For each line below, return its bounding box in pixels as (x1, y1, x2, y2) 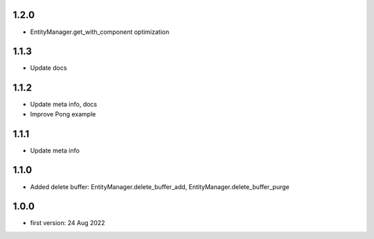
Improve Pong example (30, 109, 96, 118)
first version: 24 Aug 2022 (30, 219, 105, 227)
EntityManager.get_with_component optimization (30, 28, 170, 36)
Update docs (30, 64, 67, 72)
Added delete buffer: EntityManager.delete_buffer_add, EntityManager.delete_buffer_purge (30, 182, 290, 191)
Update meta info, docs (30, 100, 97, 109)
